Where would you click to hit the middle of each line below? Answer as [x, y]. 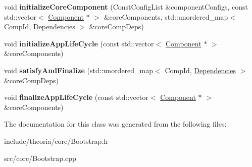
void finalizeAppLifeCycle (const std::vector [76, 97]
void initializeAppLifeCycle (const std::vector [79, 43]
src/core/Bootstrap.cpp [40, 158]
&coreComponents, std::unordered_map [166, 16]
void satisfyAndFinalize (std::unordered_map [79, 70]
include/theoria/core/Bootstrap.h [56, 141]
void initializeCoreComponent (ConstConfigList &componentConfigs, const [126, 7]
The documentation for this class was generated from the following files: [115, 124]
